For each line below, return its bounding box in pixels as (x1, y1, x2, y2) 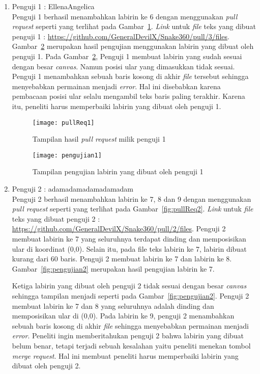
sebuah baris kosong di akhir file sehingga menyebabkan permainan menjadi (12, 320, 249, 331)
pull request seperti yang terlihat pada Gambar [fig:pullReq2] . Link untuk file (12, 203, 253, 214)
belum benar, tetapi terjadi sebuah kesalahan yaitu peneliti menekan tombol (12, 340, 251, 351)
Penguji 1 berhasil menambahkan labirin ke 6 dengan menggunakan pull (12, 11, 238, 21)
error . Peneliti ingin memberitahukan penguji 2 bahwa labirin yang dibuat (12, 330, 244, 341)
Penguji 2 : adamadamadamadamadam (12, 183, 134, 194)
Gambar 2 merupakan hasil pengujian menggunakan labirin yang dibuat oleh (12, 41, 254, 51)
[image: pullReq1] (32, 119, 95, 126)
